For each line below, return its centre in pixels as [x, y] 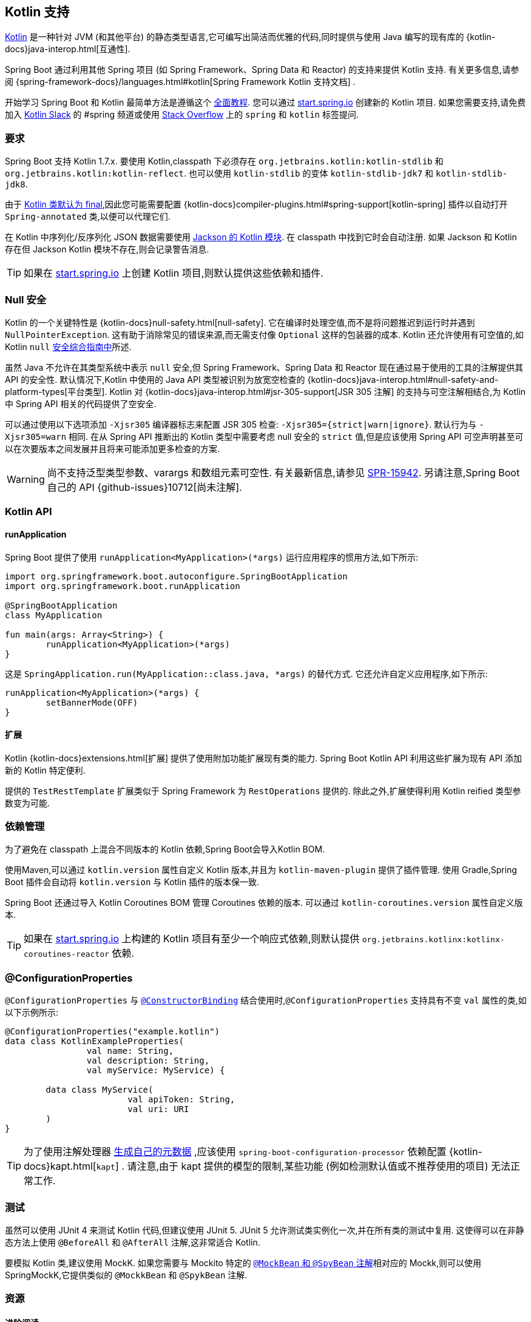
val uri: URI [158, 1109]
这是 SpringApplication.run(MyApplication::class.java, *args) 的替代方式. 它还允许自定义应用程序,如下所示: [246, 673]
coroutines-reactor [66, 954]
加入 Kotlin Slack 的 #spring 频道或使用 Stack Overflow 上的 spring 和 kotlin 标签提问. [182, 115]
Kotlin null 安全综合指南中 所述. [68, 346]
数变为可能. [28, 803]
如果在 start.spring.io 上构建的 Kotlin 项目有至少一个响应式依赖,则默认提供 [192, 939]
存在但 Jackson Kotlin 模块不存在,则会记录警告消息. [107, 249]
